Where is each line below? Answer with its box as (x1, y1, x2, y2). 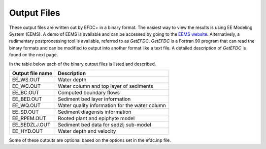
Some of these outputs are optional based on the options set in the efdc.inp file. (9, 137, 171, 143)
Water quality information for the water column (57, 102, 166, 109)
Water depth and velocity (57, 127, 116, 134)
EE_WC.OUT (12, 82, 41, 89)
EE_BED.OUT (12, 96, 42, 102)
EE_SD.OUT (12, 108, 39, 115)
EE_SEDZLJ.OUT (12, 121, 51, 128)
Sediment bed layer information (57, 96, 131, 102)
